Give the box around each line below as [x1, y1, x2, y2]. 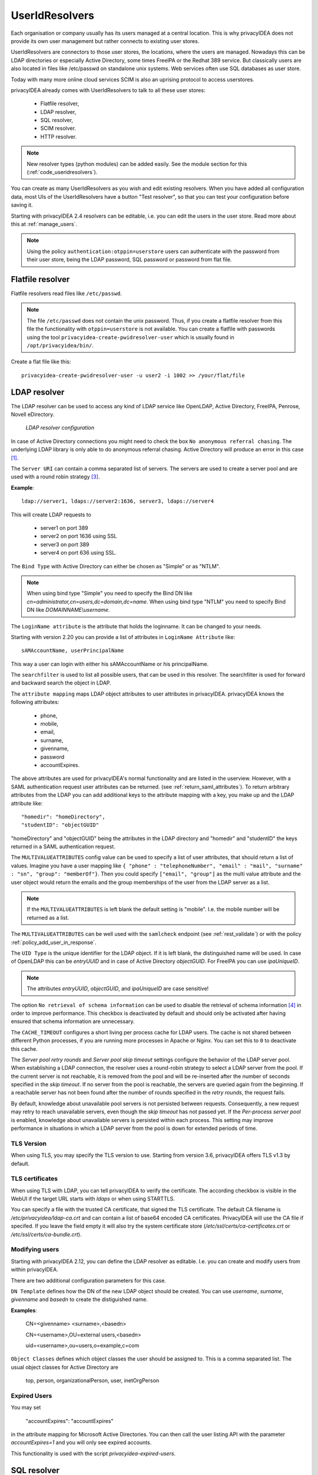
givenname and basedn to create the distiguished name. [11, 1296, 148, 1303]
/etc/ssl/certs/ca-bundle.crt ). [11, 1231, 82, 1238]
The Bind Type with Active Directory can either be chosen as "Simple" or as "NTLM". [11, 562, 220, 569]
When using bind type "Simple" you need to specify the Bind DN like [26, 590, 193, 597]
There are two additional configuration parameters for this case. [11, 1277, 166, 1284]
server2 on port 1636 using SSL [40, 533, 117, 540]
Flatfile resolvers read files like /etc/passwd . [11, 290, 122, 297]
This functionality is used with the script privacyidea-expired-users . [11, 1450, 176, 1457]
